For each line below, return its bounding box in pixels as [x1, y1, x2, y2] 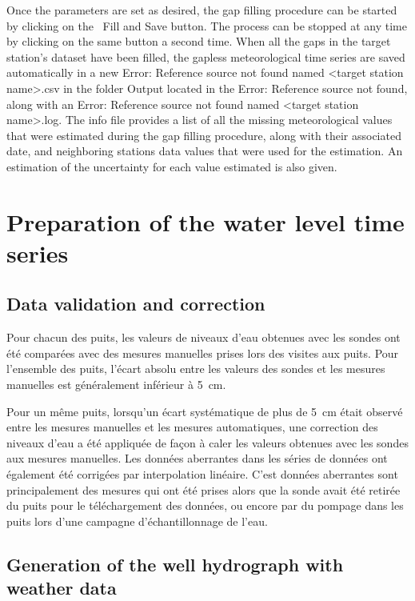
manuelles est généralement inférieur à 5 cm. [6, 376, 226, 393]
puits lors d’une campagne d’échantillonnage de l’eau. [6, 512, 268, 529]
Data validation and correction [6, 291, 265, 316]
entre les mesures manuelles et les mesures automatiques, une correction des [6, 419, 378, 435]
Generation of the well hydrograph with [6, 551, 344, 576]
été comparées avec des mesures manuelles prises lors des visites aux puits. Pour [6, 344, 399, 361]
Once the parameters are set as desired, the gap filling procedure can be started [6, 2, 397, 18]
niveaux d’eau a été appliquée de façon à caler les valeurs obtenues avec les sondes [6, 434, 409, 451]
